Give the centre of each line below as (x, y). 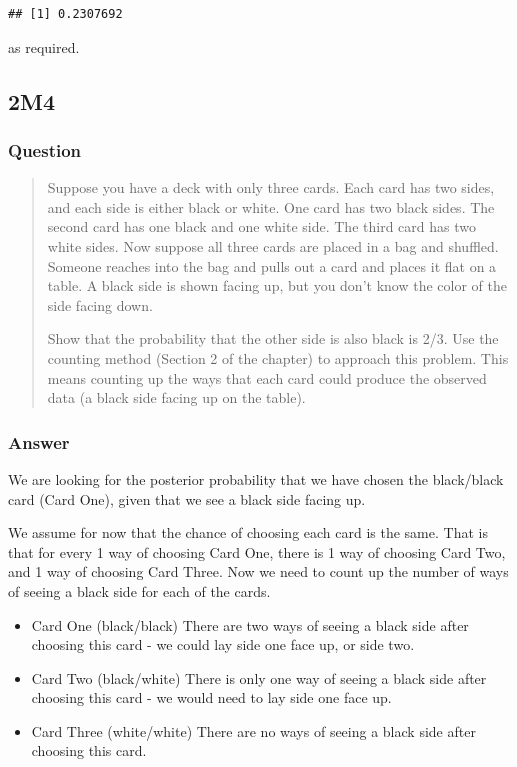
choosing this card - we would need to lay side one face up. (211, 697)
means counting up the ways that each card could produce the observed (267, 377)
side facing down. (100, 304)
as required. (44, 46)
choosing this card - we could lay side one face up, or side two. (223, 644)
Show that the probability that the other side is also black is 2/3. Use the (273, 338)
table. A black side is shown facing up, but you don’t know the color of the (277, 285)
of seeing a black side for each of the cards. (139, 590)
